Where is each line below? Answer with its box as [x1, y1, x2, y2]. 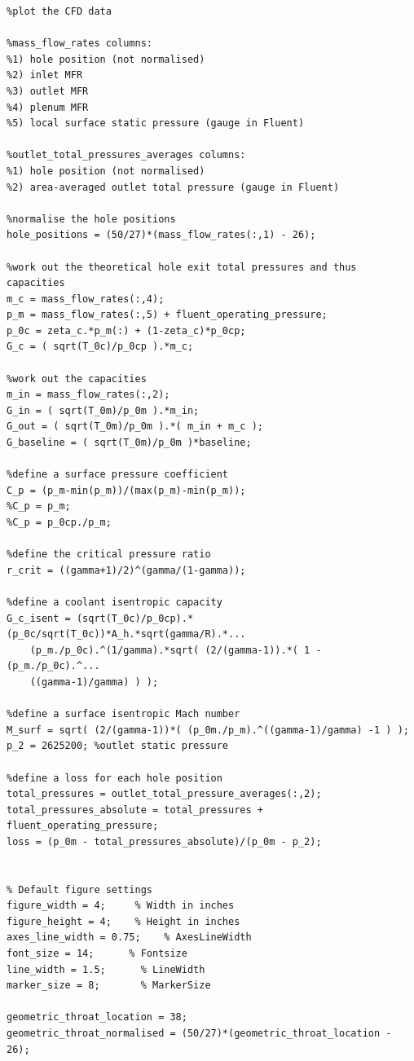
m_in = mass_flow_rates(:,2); [7, 389, 170, 401]
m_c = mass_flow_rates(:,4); [7, 293, 165, 305]
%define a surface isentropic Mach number [7, 708, 240, 720]
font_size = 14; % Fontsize [7, 948, 187, 960]
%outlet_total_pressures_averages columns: [7, 149, 246, 161]
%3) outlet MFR [7, 85, 89, 97]
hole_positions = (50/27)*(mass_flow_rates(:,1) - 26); [7, 229, 316, 241]
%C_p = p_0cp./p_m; [7, 517, 112, 528]
